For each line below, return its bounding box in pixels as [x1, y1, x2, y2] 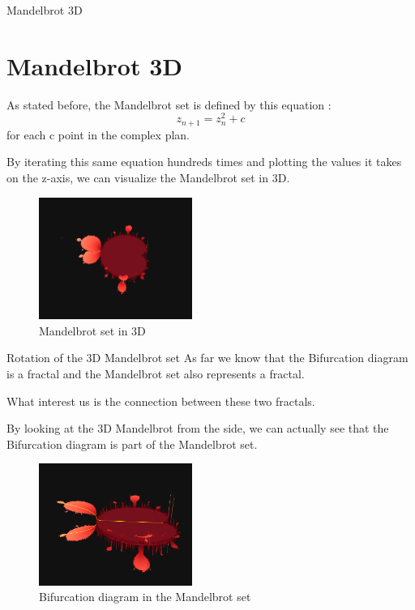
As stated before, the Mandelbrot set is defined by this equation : [6, 96, 332, 113]
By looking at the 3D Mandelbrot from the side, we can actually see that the [6, 420, 389, 437]
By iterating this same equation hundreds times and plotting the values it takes [6, 153, 402, 170]
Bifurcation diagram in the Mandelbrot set [39, 588, 251, 605]
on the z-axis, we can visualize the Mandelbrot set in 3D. [6, 169, 290, 186]
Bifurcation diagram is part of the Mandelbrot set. [6, 435, 258, 452]
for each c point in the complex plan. [6, 126, 190, 143]
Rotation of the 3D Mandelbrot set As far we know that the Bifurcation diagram [6, 349, 409, 366]
